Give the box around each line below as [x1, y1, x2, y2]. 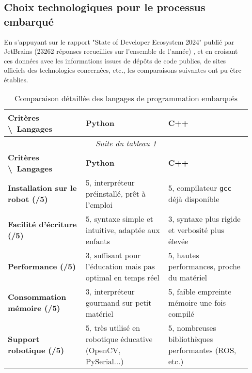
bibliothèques [168, 333, 213, 344]
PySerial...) [85, 355, 124, 367]
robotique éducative [85, 333, 153, 344]
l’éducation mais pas [85, 260, 155, 272]
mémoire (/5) [8, 302, 61, 314]
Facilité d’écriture [8, 218, 77, 230]
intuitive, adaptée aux [85, 224, 160, 235]
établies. [4, 74, 28, 84]
